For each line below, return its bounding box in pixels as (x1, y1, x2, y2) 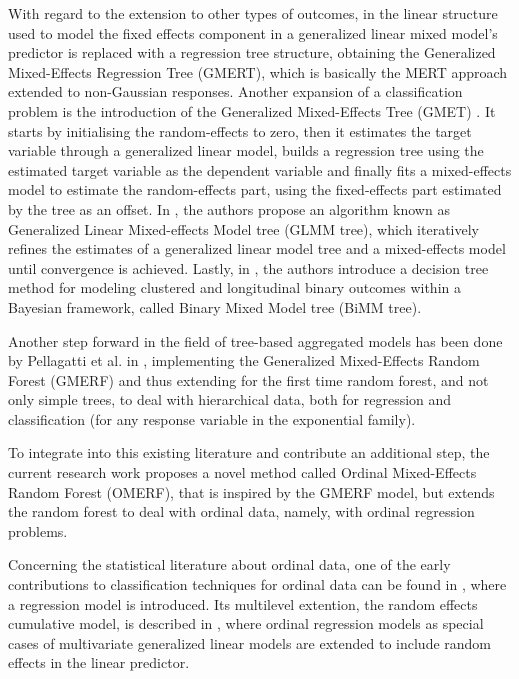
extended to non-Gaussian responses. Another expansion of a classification (8, 81, 463, 102)
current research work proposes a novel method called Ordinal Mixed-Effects (8, 462, 477, 483)
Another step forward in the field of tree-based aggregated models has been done (8, 330, 503, 351)
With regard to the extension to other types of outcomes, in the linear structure (8, 3, 498, 23)
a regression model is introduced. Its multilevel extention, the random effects (8, 593, 478, 614)
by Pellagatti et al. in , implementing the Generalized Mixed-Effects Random (8, 350, 480, 371)
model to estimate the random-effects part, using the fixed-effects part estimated (8, 179, 502, 200)
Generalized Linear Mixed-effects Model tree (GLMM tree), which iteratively (8, 218, 480, 239)
